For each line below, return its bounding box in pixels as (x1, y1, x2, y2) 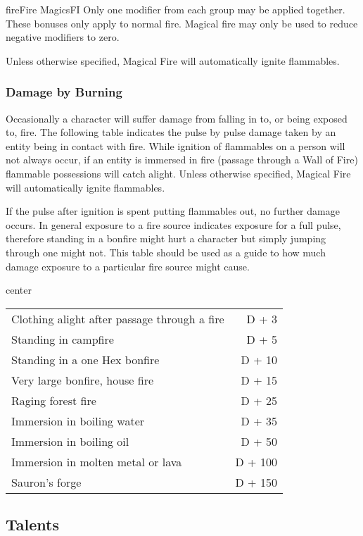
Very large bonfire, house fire (11, 371, 154, 388)
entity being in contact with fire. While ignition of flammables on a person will (6, 138, 345, 153)
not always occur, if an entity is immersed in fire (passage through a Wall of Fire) (6, 152, 358, 167)
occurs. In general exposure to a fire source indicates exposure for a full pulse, (6, 217, 341, 232)
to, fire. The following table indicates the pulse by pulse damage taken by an (6, 125, 336, 139)
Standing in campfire (11, 330, 114, 347)
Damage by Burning (6, 83, 122, 101)
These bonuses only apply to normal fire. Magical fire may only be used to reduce (6, 15, 358, 30)
